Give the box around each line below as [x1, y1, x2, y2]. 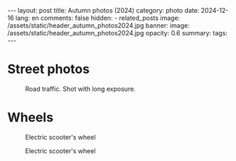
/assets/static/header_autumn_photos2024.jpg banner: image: [7, 21, 190, 30]
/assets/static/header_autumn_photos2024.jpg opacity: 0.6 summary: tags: [7, 29, 227, 37]
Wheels [7, 109, 54, 126]
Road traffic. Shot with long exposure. [25, 84, 136, 93]
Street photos [7, 61, 90, 77]
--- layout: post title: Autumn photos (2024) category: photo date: [7, 6, 200, 14]
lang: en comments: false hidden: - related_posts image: [15, 13, 181, 22]
